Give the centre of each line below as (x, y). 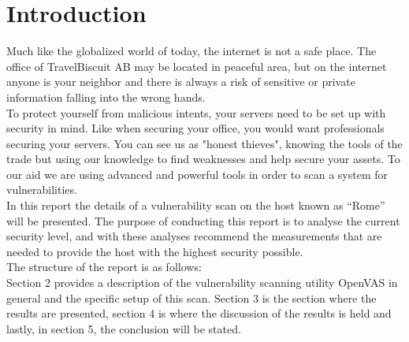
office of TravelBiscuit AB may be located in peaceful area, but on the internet (197, 66)
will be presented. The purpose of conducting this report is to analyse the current (203, 220)
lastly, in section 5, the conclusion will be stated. (124, 328)
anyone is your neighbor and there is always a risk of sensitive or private (181, 82)
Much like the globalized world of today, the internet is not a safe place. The (191, 51)
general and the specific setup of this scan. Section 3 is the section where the (191, 297)
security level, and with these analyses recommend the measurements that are (194, 236)
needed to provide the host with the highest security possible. (155, 251)
